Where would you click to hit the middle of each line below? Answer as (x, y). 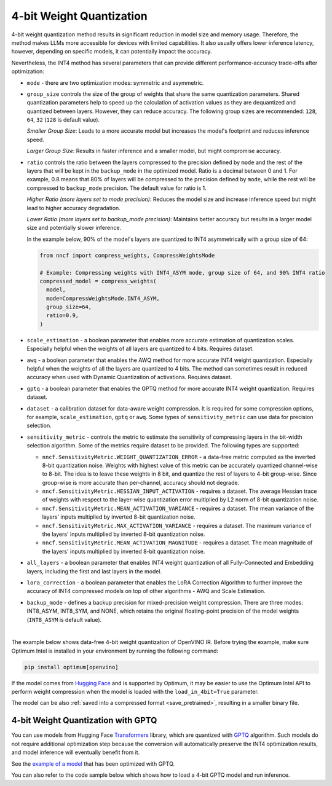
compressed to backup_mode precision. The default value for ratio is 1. (117, 188)
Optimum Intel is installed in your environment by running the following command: (115, 651)
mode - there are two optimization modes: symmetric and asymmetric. (115, 82)
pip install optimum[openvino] (72, 667)
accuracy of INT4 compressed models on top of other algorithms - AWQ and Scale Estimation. (146, 591)
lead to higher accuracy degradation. (74, 208)
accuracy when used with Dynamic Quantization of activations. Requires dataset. (129, 377)
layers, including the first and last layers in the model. (94, 571)
